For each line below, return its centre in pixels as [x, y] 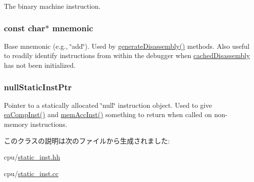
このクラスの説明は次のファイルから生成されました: [87, 140]
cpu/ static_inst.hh [32, 157]
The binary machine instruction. [52, 6]
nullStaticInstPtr [38, 87]
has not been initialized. [40, 65]
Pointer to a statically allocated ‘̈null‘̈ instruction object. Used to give [108, 105]
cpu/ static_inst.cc [31, 173]
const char [25, 28]
